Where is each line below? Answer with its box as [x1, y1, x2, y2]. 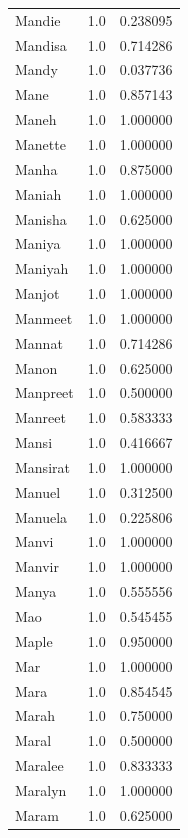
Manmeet [15, 307, 73, 328]
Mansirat [15, 456, 70, 477]
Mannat [15, 332, 63, 353]
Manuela [15, 506, 68, 527]
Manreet [15, 407, 66, 428]
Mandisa [15, 34, 67, 55]
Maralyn [15, 779, 67, 800]
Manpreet [15, 382, 74, 403]
